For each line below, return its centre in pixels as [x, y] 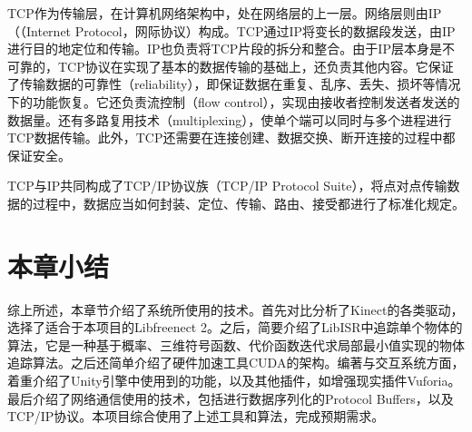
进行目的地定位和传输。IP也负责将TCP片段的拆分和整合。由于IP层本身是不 [231, 49]
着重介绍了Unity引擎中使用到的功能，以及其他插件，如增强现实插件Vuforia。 [234, 381]
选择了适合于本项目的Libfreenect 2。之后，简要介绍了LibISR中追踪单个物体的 [235, 327]
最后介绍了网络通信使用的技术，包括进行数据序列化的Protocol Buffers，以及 [231, 398]
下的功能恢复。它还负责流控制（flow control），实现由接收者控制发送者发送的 [234, 101]
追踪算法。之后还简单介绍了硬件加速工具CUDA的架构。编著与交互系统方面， [236, 363]
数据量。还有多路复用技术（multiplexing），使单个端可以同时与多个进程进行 [230, 119]
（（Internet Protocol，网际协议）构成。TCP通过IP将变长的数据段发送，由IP [231, 30]
